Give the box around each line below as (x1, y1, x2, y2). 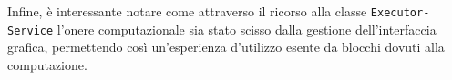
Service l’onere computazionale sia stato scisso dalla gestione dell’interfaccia (7, 19, 437, 38)
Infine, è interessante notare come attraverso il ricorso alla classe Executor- (7, 2, 430, 20)
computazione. (7, 55, 87, 74)
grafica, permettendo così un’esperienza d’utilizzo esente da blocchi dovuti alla (7, 37, 445, 56)
